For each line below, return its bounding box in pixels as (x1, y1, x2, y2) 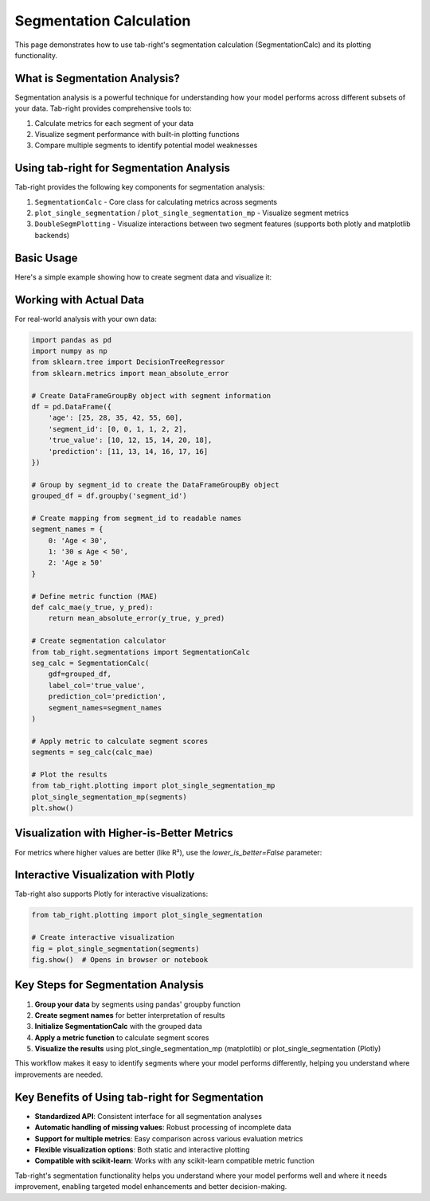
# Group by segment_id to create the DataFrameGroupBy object (31, 480, 279, 489)
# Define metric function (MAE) (31, 592, 158, 600)
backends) (34, 230, 70, 240)
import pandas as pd (31, 335, 111, 344)
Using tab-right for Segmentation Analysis (14, 162, 231, 175)
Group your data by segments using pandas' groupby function (34, 1000, 240, 1009)
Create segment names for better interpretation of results (34, 1010, 225, 1019)
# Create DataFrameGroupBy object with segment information (31, 391, 272, 400)
